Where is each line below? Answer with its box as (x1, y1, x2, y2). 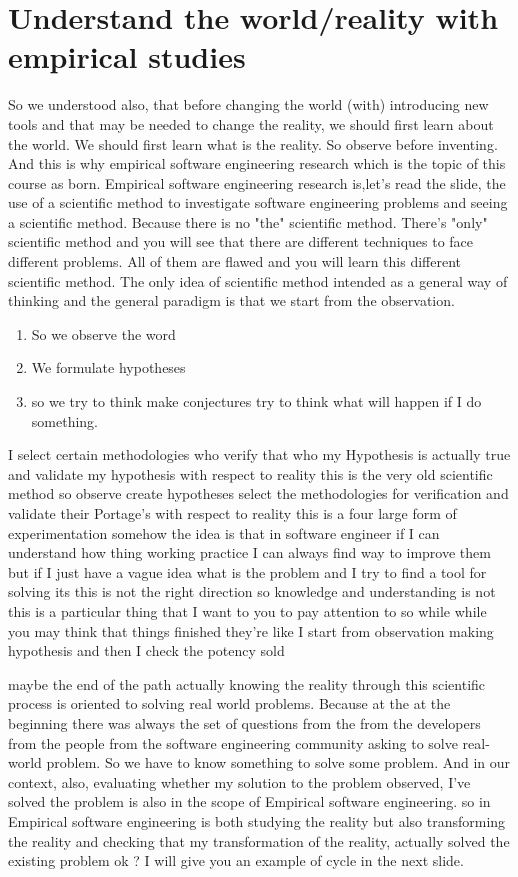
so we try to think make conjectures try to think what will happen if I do (31, 391, 482, 412)
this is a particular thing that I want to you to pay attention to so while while (8, 600, 487, 621)
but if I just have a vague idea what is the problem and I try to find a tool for (8, 561, 487, 582)
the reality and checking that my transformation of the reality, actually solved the (8, 830, 510, 851)
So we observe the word (31, 323, 176, 344)
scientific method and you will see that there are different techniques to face (8, 231, 474, 252)
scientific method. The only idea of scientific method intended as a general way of (8, 270, 508, 291)
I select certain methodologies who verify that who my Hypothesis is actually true (8, 444, 511, 465)
